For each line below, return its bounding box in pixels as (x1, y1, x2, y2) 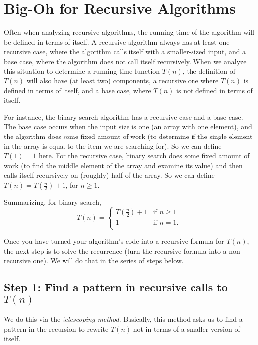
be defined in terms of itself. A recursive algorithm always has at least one (4, 36, 230, 47)
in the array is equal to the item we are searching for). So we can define (4, 140, 222, 151)
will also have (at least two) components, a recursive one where (26, 75, 219, 86)
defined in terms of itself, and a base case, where (4, 85, 151, 95)
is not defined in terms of (176, 85, 253, 95)
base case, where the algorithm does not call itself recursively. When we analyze (4, 56, 247, 66)
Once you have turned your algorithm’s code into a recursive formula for (4, 236, 224, 246)
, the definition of (182, 66, 236, 76)
